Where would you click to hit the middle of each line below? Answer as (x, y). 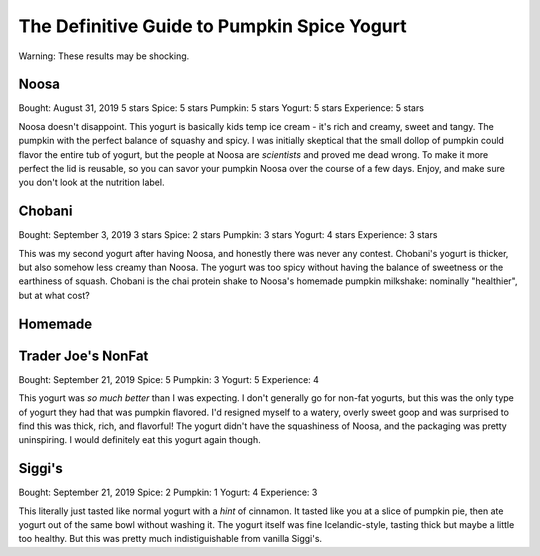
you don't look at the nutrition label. (91, 182)
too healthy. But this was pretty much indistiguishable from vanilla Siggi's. (170, 539)
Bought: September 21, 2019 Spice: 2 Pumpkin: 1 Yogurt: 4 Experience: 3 (168, 492)
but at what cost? (54, 295)
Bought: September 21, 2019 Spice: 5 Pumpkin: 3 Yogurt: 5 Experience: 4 (169, 379)
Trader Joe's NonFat (83, 355)
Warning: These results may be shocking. (104, 56)
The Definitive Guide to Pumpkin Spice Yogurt (212, 26)
